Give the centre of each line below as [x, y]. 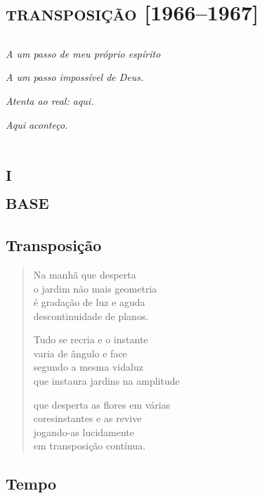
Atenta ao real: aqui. [50, 100]
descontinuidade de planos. [91, 315]
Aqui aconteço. [37, 124]
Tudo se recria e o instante [91, 339]
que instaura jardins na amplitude [106, 381]
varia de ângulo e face [80, 353]
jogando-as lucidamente [84, 432]
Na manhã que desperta [85, 274]
